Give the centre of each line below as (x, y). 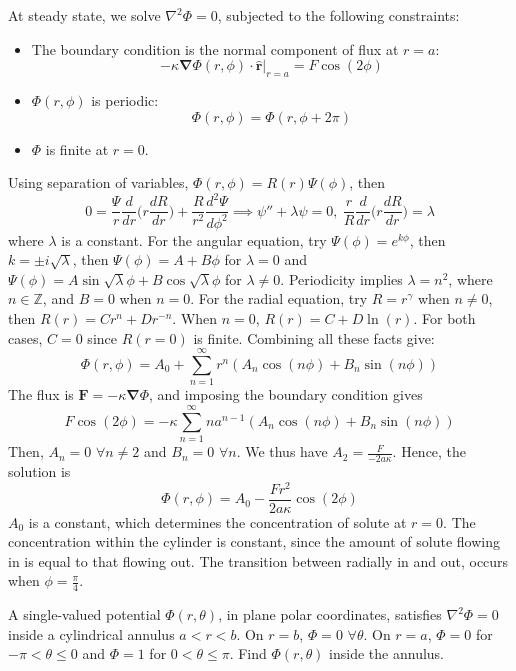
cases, (25, 337)
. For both (444, 318)
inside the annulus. (387, 653)
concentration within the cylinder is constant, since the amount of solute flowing (254, 541)
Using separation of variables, (98, 182)
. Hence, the (429, 451)
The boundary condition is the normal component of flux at (215, 48)
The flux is (41, 394)
